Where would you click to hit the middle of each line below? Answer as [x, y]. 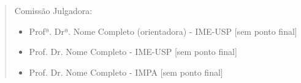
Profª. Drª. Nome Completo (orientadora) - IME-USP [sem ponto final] [163, 31]
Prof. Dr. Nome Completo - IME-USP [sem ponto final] [133, 52]
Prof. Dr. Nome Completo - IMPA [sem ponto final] [126, 72]
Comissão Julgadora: [53, 10]
